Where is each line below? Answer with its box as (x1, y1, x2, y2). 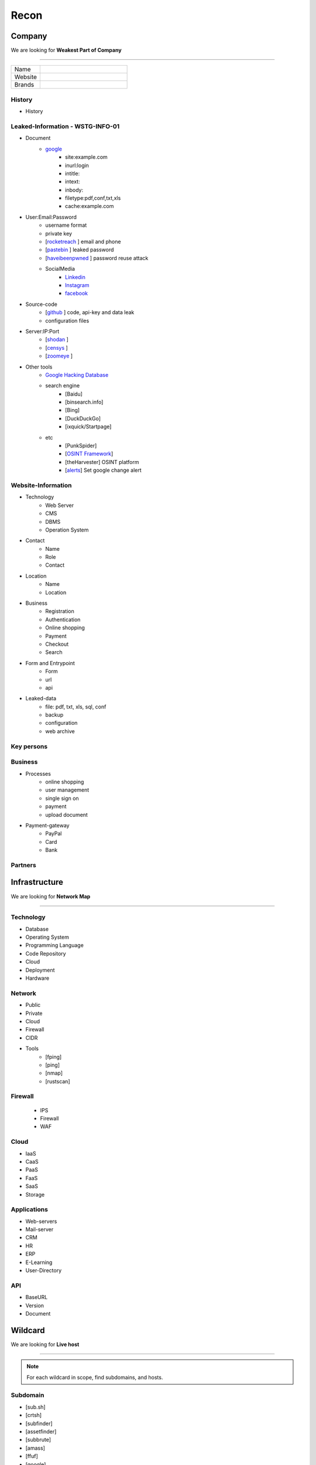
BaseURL (25, 1294, 48, 1301)
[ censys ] (45, 344, 68, 351)
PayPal (45, 830, 62, 837)
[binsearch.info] (65, 398, 104, 406)
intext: (65, 178, 80, 185)
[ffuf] (25, 1453, 38, 1460)
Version (25, 1302, 44, 1309)
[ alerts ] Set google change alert (65, 466, 142, 474)
